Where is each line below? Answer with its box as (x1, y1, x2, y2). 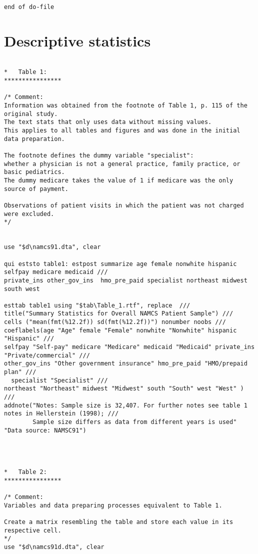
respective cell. (4, 526, 61, 534)
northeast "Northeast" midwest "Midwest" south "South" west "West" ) (4, 385, 244, 392)
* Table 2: (4, 468, 47, 475)
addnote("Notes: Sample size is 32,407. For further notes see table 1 (4, 401, 247, 409)
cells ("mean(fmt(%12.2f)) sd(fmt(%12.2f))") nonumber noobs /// (4, 318, 226, 326)
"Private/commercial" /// (4, 351, 90, 359)
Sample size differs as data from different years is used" (32, 418, 237, 425)
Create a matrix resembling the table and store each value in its (4, 518, 233, 525)
